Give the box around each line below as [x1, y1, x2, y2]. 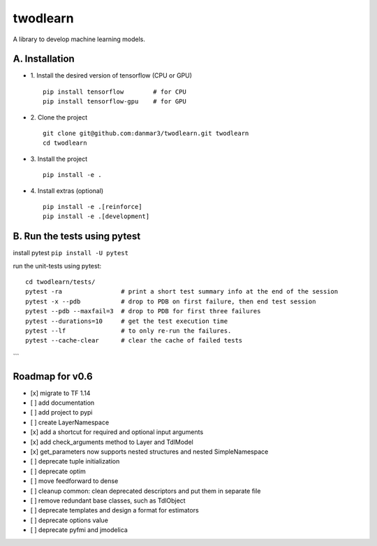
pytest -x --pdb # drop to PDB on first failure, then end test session [25, 297, 316, 306]
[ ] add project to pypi [30, 408, 94, 417]
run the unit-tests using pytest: [13, 261, 102, 270]
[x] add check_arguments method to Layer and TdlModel [30, 438, 193, 446]
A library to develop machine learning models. [13, 35, 146, 43]
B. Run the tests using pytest [13, 231, 141, 243]
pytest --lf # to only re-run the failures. [25, 327, 232, 335]
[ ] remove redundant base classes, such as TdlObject [30, 496, 186, 505]
